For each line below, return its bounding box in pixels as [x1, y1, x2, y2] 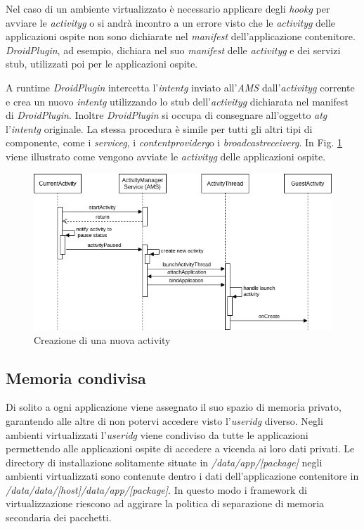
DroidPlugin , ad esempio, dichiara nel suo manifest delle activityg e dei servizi [6, 42, 341, 57]
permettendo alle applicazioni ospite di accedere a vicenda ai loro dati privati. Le [6, 441, 355, 456]
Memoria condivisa [6, 367, 146, 388]
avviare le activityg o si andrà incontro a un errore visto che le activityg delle [6, 15, 336, 30]
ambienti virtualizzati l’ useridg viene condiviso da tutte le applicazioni [6, 427, 308, 442]
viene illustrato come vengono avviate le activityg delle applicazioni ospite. [6, 148, 326, 163]
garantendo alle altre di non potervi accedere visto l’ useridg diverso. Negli [6, 413, 323, 428]
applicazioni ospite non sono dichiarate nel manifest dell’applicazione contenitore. [6, 29, 356, 44]
